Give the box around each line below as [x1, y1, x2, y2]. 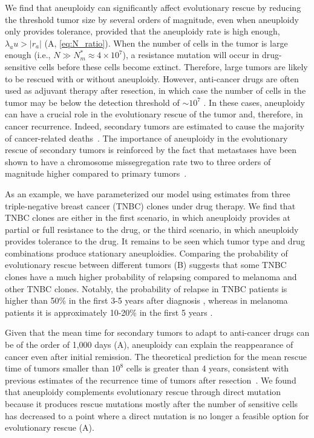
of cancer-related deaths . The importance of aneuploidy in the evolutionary [5, 131, 288, 144]
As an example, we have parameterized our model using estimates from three [5, 187, 290, 200]
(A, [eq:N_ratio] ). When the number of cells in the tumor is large [44, 36, 288, 49]
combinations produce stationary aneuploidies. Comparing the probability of [5, 246, 288, 259]
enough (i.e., [5, 48, 51, 61]
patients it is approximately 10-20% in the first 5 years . [5, 306, 213, 318]
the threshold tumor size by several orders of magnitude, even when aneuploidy [5, 13, 299, 25]
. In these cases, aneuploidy [203, 96, 306, 108]
